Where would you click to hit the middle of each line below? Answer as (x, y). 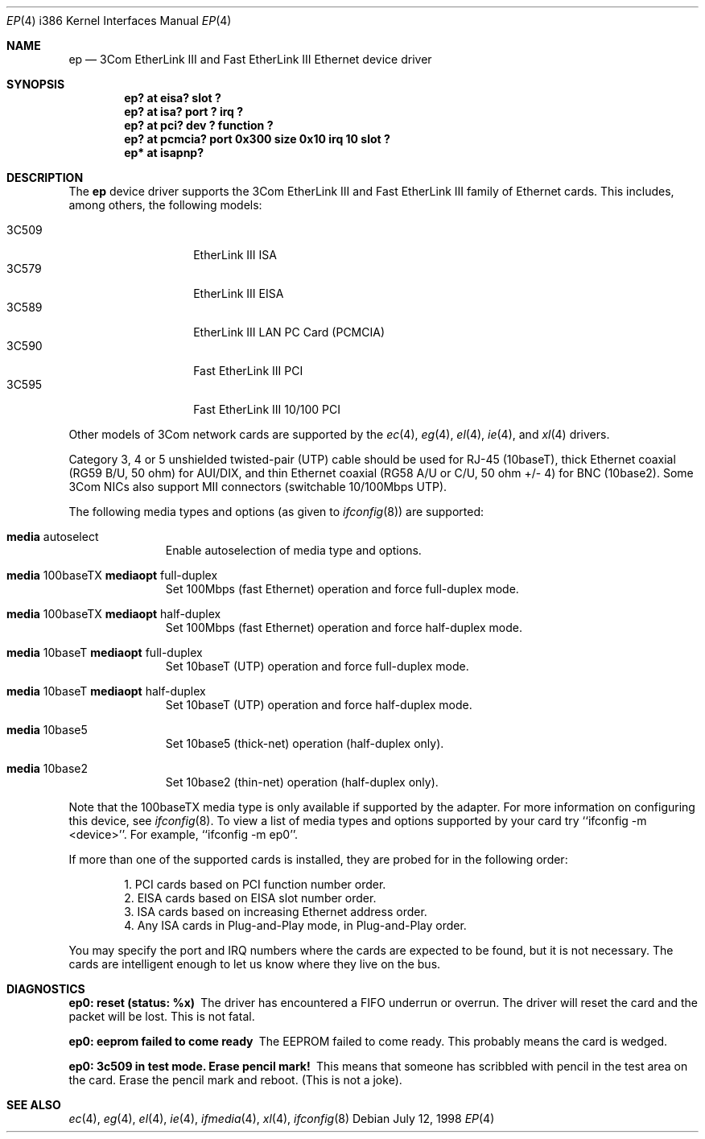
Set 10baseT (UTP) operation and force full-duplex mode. (317, 666)
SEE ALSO (34, 1105)
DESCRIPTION (45, 177)
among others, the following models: (165, 205)
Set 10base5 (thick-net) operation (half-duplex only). (305, 743)
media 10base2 (47, 768)
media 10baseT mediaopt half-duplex (106, 691)
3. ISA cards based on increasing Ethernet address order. (276, 912)
